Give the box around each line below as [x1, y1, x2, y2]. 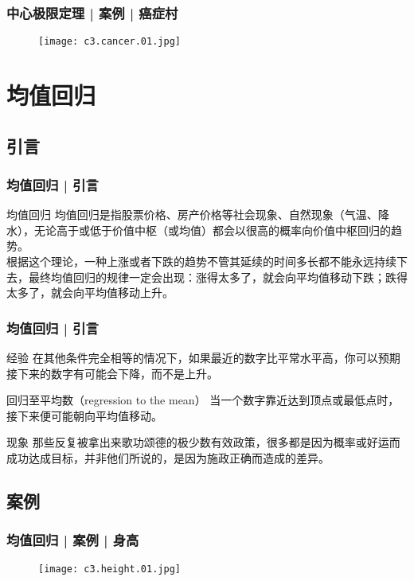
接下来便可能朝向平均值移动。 [6, 407, 162, 423]
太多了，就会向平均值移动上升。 [6, 284, 174, 301]
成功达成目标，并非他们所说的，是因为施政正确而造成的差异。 [6, 450, 330, 466]
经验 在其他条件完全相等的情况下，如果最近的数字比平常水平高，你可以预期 [6, 349, 400, 366]
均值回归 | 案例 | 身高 [6, 530, 139, 550]
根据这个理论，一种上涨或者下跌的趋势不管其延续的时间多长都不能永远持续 [6, 253, 396, 270]
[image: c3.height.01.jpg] [38, 563, 181, 575]
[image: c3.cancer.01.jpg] [38, 36, 181, 48]
